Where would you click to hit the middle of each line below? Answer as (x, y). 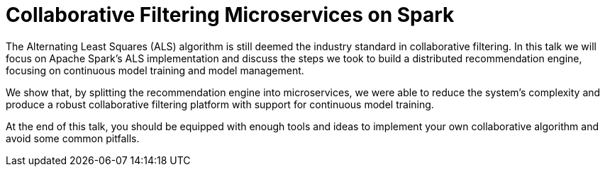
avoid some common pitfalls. (73, 138)
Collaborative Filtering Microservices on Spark (230, 15)
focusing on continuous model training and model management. (155, 70)
